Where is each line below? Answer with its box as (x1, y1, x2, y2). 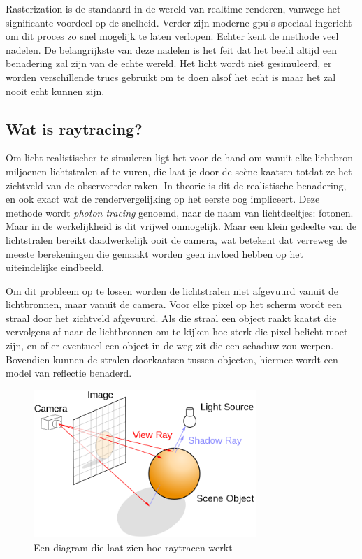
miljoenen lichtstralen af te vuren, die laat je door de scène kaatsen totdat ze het (6, 164, 352, 178)
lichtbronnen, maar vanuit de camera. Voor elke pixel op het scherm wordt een (6, 297, 342, 312)
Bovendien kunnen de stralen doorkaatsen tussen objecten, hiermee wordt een (6, 351, 338, 366)
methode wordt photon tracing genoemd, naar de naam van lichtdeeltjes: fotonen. (6, 205, 354, 219)
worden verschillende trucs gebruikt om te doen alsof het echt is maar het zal (6, 69, 336, 84)
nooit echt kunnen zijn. (6, 83, 105, 98)
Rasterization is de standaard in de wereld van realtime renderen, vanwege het (6, 1, 341, 15)
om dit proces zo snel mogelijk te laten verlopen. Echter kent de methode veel (6, 29, 339, 43)
